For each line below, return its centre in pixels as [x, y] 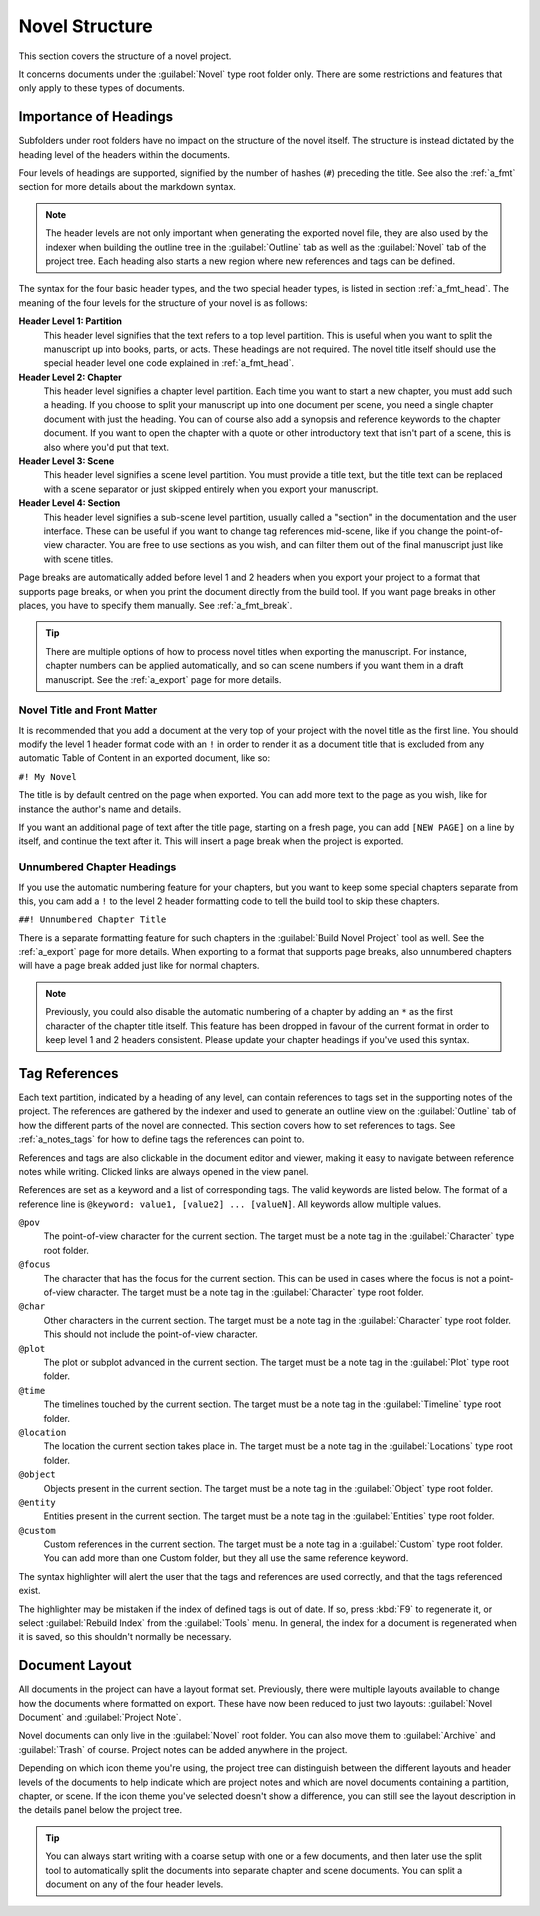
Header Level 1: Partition [70, 321]
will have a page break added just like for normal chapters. [139, 966]
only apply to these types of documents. [101, 88]
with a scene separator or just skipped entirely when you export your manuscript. [211, 489]
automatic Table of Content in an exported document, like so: [144, 758]
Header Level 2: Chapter [70, 377]
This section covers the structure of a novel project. [125, 56]
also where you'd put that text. [106, 447]
